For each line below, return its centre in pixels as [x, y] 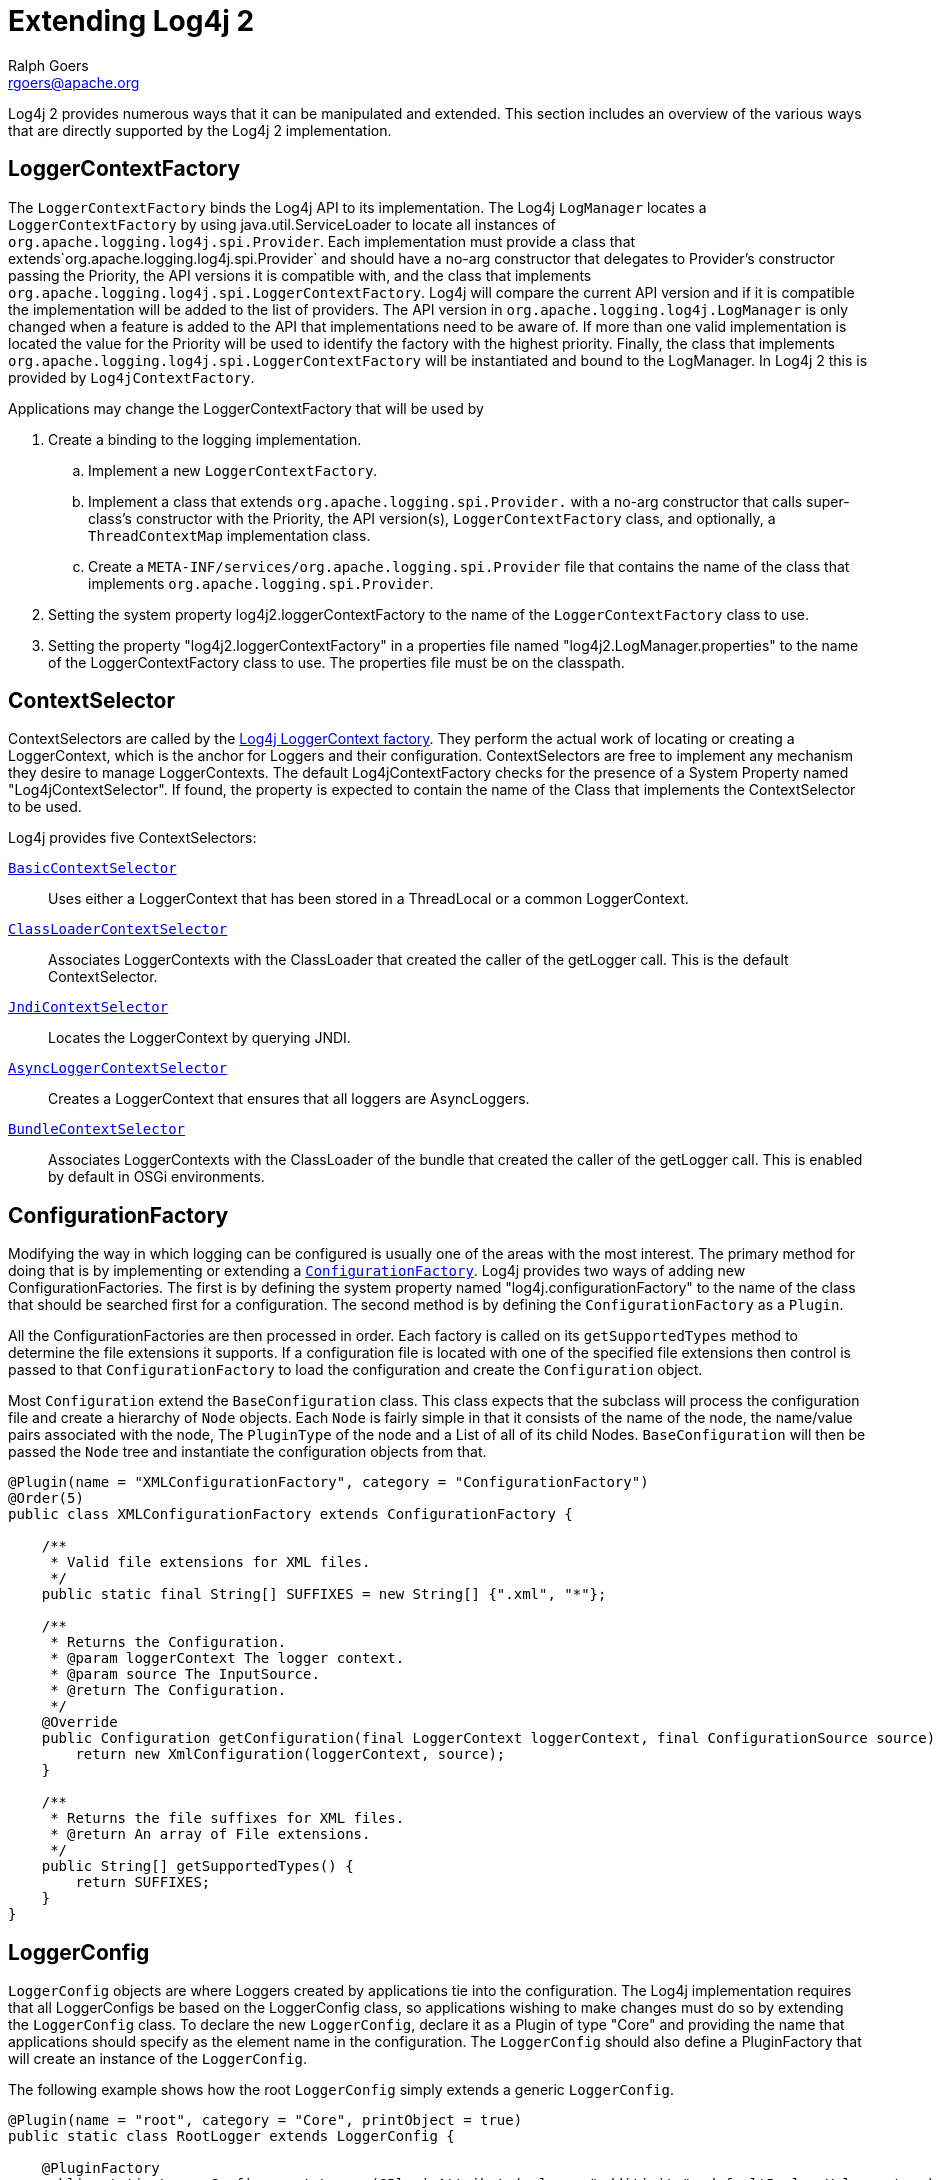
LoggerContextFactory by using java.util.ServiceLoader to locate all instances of [282, 224]
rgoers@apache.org [74, 82]
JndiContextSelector [88, 1007]
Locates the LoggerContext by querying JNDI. [199, 1038]
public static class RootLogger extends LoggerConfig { [231, 2136]
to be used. [45, 807]
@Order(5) [46, 1498]
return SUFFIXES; [143, 1882]
